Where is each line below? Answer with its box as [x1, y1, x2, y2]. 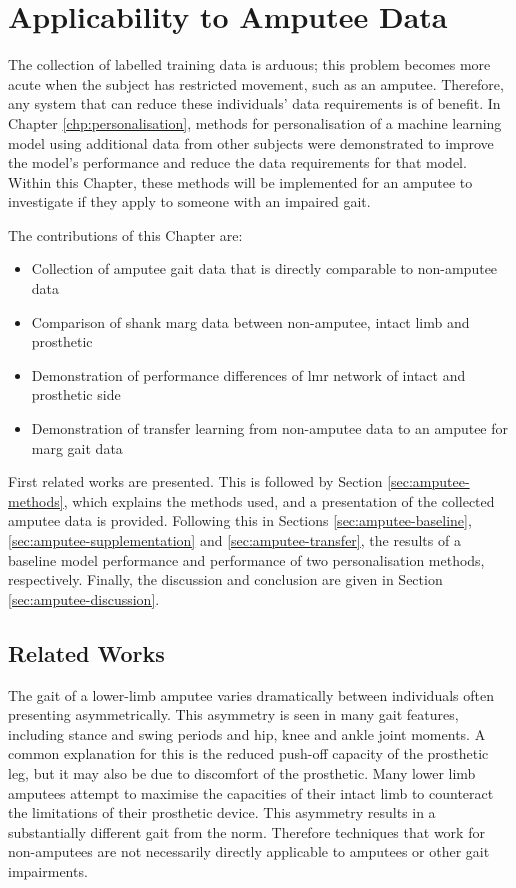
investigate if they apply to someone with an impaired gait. [8, 191, 371, 212]
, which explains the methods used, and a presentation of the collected [63, 490, 495, 511]
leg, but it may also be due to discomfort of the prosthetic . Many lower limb [8, 762, 476, 783]
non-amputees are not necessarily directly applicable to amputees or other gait [8, 841, 490, 862]
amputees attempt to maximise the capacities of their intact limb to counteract [8, 782, 494, 803]
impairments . [8, 860, 88, 881]
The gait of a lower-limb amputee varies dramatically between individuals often [8, 684, 494, 705]
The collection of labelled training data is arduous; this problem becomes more [8, 54, 491, 75]
